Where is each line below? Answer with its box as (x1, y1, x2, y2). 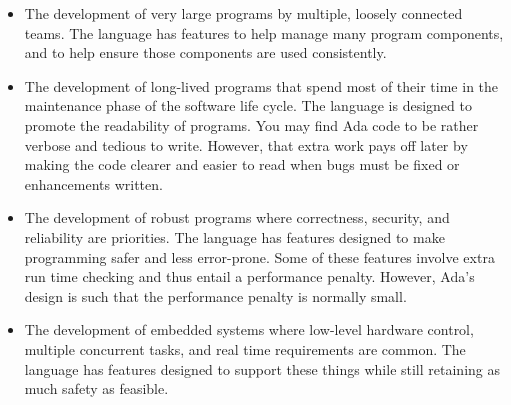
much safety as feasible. (24, 378, 169, 399)
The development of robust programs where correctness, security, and (24, 207, 450, 228)
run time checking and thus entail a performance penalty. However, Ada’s (24, 266, 475, 287)
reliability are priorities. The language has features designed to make (24, 226, 445, 247)
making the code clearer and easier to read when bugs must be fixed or (24, 154, 460, 175)
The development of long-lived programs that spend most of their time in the (24, 75, 499, 96)
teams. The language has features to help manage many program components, (24, 22, 504, 43)
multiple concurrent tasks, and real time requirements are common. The (24, 338, 466, 359)
